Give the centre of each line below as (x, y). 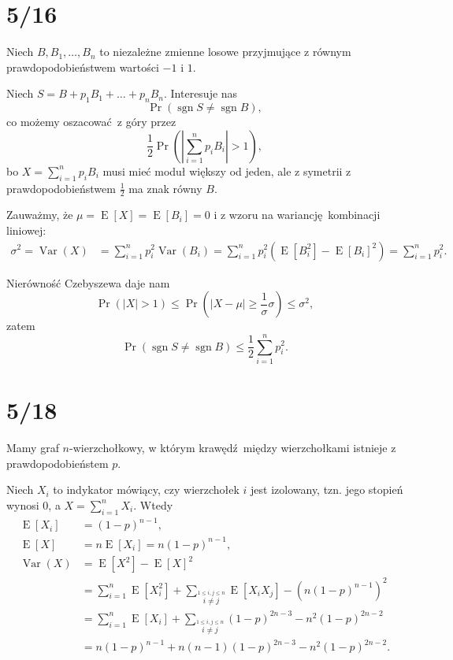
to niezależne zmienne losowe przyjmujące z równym (225, 52)
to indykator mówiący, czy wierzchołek (146, 489)
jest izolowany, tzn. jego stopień (327, 489)
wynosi (23, 504)
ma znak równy (165, 188)
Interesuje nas (204, 93)
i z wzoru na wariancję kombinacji (297, 215)
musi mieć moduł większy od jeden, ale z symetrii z (227, 171)
